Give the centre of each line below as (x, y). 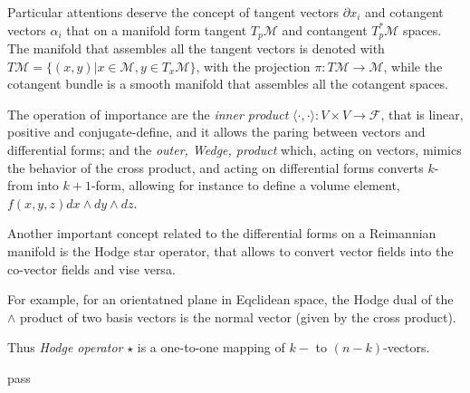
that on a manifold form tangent (157, 29)
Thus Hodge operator (65, 347)
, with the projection (253, 66)
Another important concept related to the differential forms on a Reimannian (222, 233)
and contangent (325, 29)
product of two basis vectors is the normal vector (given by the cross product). (238, 316)
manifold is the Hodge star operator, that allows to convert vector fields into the (230, 250)
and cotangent (404, 12)
